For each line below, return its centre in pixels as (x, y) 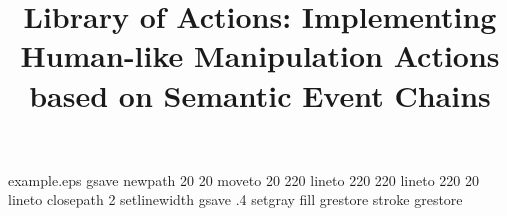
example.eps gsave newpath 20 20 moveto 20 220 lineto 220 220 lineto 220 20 (244, 179)
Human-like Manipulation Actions (260, 55)
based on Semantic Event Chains (260, 94)
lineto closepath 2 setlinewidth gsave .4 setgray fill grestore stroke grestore (235, 199)
